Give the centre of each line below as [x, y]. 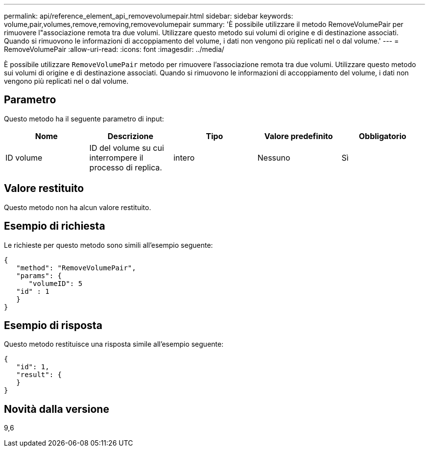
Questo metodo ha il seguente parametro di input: [84, 119]
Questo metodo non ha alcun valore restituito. [78, 207]
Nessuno [274, 157]
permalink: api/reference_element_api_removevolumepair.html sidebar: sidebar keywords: [149, 16]
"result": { [39, 375]
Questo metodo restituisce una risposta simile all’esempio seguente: [114, 344]
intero [184, 157]
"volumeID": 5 [56, 283]
